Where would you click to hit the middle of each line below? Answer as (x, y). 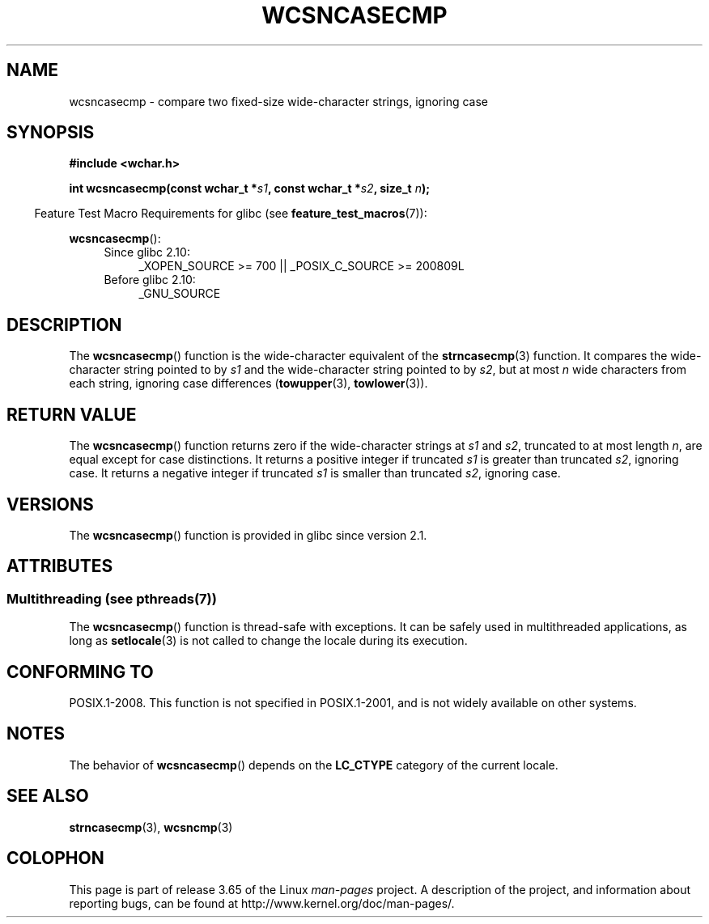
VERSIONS (50, 504)
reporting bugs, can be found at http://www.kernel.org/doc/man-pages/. (262, 903)
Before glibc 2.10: (150, 280)
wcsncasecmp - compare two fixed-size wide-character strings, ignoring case (278, 101)
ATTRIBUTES (60, 566)
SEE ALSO (48, 796)
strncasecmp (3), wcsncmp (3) (151, 827)
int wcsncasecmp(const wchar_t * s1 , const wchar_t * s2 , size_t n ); (250, 189)
